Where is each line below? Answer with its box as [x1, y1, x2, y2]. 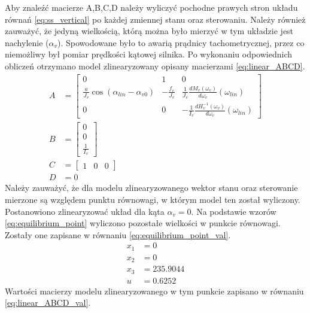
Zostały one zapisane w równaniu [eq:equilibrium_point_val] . [5, 228, 231, 241]
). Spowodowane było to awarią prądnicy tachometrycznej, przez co [57, 36, 305, 48]
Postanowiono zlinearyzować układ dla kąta [5, 205, 165, 217]
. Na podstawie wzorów [191, 205, 276, 217]
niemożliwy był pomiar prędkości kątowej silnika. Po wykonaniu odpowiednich [5, 48, 293, 60]
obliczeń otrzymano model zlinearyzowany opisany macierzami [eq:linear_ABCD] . [5, 59, 305, 72]
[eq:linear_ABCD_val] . [5, 296, 91, 309]
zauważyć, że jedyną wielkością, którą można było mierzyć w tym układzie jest [5, 25, 294, 37]
